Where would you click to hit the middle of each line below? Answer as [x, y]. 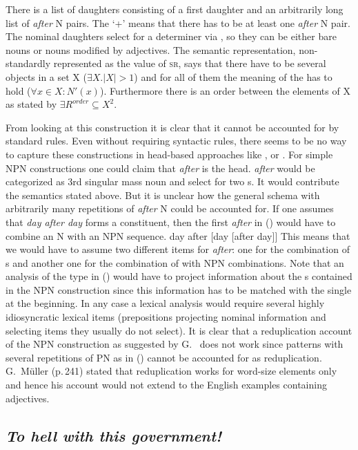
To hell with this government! [114, 435]
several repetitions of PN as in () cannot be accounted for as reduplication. [164, 357]
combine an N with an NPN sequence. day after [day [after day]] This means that [178, 235]
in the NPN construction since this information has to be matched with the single [179, 289]
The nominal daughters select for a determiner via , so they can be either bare [171, 36]
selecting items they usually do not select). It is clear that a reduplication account [179, 330]
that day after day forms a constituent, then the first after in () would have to [171, 222]
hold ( [18, 90]
